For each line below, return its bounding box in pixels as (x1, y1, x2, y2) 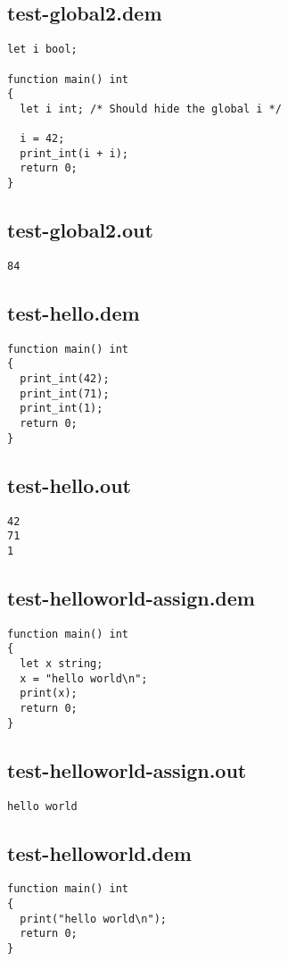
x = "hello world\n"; (20, 672, 148, 685)
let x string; (20, 657, 103, 671)
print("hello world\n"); (20, 912, 167, 925)
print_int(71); (20, 387, 110, 400)
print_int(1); (20, 402, 103, 415)
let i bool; (7, 43, 78, 56)
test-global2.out (7, 216, 153, 244)
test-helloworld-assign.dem (7, 583, 255, 611)
